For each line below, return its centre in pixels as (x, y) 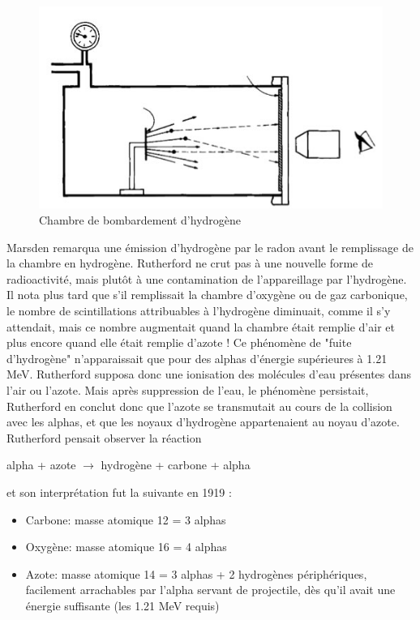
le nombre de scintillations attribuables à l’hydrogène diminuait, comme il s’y (199, 310)
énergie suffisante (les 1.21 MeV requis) (122, 605)
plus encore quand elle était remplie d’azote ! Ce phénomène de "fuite (179, 342)
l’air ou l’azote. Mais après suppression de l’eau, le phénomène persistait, (188, 389)
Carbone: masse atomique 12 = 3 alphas (126, 519)
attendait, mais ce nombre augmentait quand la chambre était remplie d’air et (201, 326)
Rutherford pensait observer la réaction (104, 437)
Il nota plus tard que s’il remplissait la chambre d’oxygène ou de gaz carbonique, (207, 295)
